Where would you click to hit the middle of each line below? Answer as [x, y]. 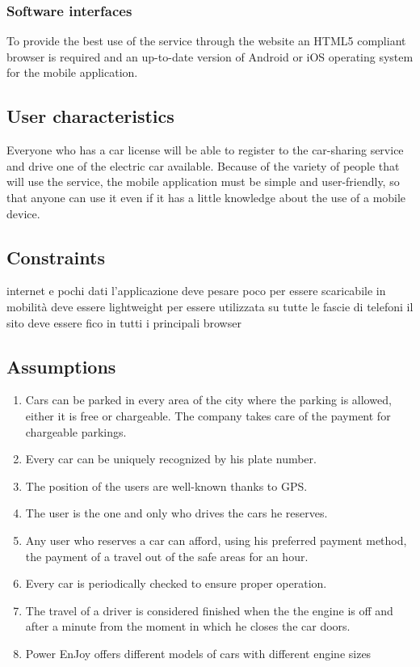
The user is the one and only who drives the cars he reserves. [176, 513]
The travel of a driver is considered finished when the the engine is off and [209, 610]
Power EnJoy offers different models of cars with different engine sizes [198, 653]
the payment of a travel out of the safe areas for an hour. [167, 556]
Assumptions [61, 366]
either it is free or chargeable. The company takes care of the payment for [208, 415]
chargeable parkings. [76, 431]
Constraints [56, 257]
